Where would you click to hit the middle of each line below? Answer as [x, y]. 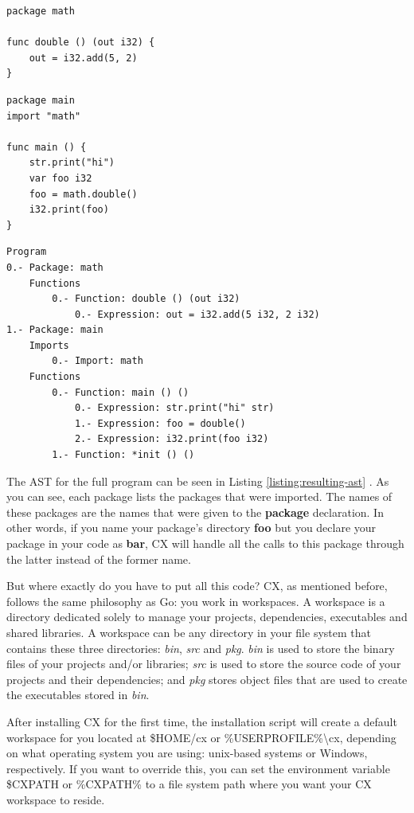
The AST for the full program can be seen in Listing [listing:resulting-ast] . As [198, 481]
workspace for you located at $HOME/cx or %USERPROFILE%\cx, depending [201, 737]
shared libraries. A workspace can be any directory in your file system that [189, 632]
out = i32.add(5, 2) [83, 58]
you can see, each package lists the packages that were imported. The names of [199, 496]
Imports [49, 345]
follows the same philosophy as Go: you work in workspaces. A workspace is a [196, 601]
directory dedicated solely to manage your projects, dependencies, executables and [207, 617]
